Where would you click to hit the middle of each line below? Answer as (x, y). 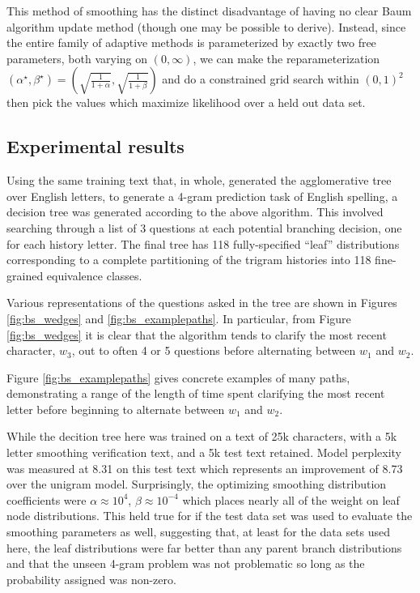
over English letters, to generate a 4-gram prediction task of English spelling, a (202, 196)
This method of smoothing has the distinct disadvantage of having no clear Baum (209, 11)
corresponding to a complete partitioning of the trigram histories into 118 (189, 260)
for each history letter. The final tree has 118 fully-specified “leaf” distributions (203, 243)
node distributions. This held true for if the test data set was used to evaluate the (210, 516)
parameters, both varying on (77, 58)
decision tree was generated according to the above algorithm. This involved (195, 212)
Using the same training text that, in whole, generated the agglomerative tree (199, 180)
